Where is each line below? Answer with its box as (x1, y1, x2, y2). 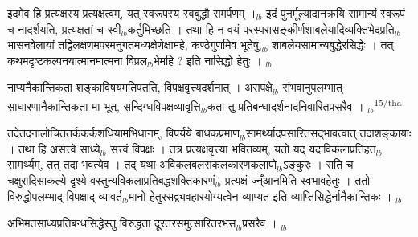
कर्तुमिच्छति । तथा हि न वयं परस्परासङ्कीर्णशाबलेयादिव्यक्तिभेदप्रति (127, 20, 395, 37)
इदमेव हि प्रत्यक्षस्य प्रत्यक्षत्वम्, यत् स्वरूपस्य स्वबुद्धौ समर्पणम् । (7, 5, 256, 21)
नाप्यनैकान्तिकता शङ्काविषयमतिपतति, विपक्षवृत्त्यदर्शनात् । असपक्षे (7, 79, 273, 96)
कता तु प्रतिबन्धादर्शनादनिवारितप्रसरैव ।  (207, 97, 368, 114)
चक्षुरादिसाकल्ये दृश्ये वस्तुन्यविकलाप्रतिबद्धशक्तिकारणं (7, 172, 215, 188)
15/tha (374, 95, 402, 108)
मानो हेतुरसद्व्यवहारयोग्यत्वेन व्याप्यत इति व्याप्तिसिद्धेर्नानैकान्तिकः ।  (128, 187, 396, 204)
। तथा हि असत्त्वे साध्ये (7, 140, 100, 157)
